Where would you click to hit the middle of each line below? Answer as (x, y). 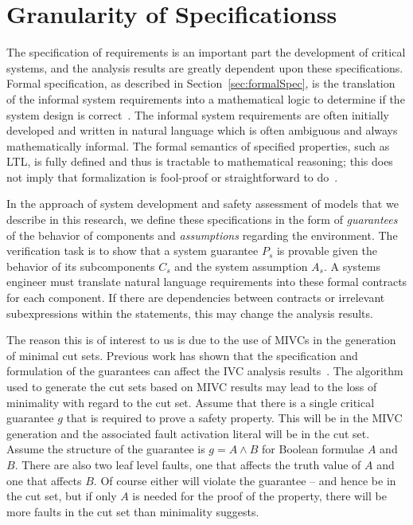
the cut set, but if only (62, 496)
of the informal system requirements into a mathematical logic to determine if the (206, 98)
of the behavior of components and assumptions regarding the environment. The (202, 235)
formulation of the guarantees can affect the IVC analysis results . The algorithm (205, 371)
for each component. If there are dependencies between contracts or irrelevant (196, 298)
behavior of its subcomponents (81, 266)
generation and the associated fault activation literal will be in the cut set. (188, 433)
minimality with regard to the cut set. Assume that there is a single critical (191, 402)
